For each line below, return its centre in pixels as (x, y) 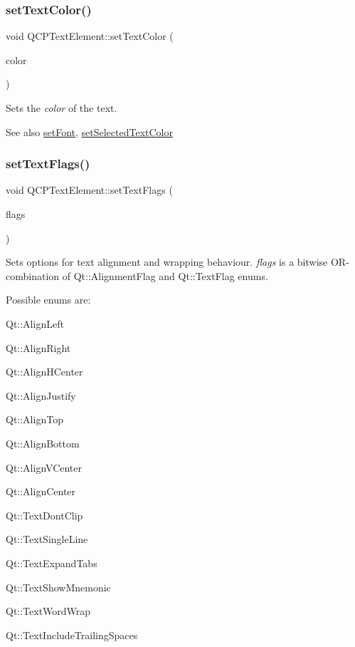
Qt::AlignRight (38, 347)
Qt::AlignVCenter (44, 467)
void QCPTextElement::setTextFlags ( (89, 190)
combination (33, 275)
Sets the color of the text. (62, 108)
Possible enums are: (48, 300)
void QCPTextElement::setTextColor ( (90, 36)
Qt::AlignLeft (35, 323)
